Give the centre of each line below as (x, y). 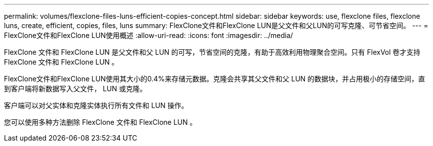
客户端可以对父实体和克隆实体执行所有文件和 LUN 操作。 (96, 105)
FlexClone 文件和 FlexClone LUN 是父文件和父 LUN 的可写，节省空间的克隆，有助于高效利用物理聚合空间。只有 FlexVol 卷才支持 (212, 52)
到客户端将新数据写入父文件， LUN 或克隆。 (75, 89)
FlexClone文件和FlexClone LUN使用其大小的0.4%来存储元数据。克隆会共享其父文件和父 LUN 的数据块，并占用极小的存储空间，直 (215, 79)
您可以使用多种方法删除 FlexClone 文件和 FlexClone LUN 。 (100, 122)
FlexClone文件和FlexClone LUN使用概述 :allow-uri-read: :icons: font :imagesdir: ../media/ (149, 35)
